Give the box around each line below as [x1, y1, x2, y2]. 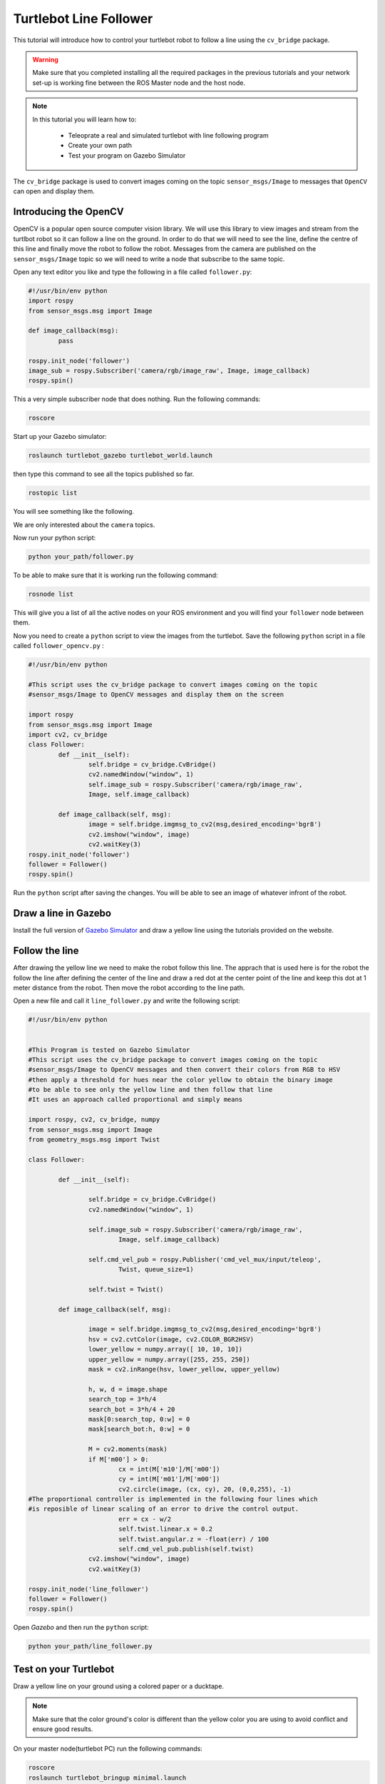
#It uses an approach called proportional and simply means [28, 1095, 243, 1104]
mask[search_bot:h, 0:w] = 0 [88, 1425, 190, 1434]
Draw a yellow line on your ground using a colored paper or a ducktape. [13, 1681, 225, 1691]
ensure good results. [32, 1725, 93, 1733]
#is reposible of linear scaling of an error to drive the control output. [28, 1505, 299, 1513]
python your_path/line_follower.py [28, 1642, 153, 1651]
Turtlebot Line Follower [13, 11, 153, 26]
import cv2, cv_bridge [28, 730, 108, 739]
